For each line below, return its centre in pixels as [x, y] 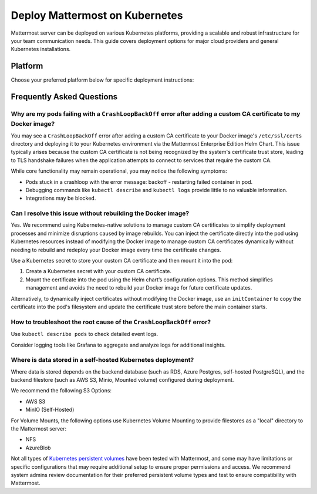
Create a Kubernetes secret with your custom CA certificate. [99, 271]
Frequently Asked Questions [64, 97]
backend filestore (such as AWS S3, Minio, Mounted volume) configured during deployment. [122, 380]
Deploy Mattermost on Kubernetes [97, 15]
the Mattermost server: [39, 428]
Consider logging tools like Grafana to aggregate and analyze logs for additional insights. [118, 345]
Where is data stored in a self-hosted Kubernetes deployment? [102, 360]
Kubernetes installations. [41, 49]
